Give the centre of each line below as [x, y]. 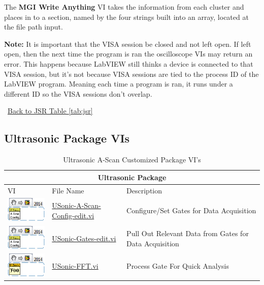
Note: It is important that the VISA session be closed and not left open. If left [128, 44]
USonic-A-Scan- [76, 205]
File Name [68, 190]
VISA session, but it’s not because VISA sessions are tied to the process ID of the [131, 74]
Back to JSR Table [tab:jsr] [50, 111]
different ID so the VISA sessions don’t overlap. [78, 93]
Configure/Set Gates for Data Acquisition [191, 210]
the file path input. [34, 27]
